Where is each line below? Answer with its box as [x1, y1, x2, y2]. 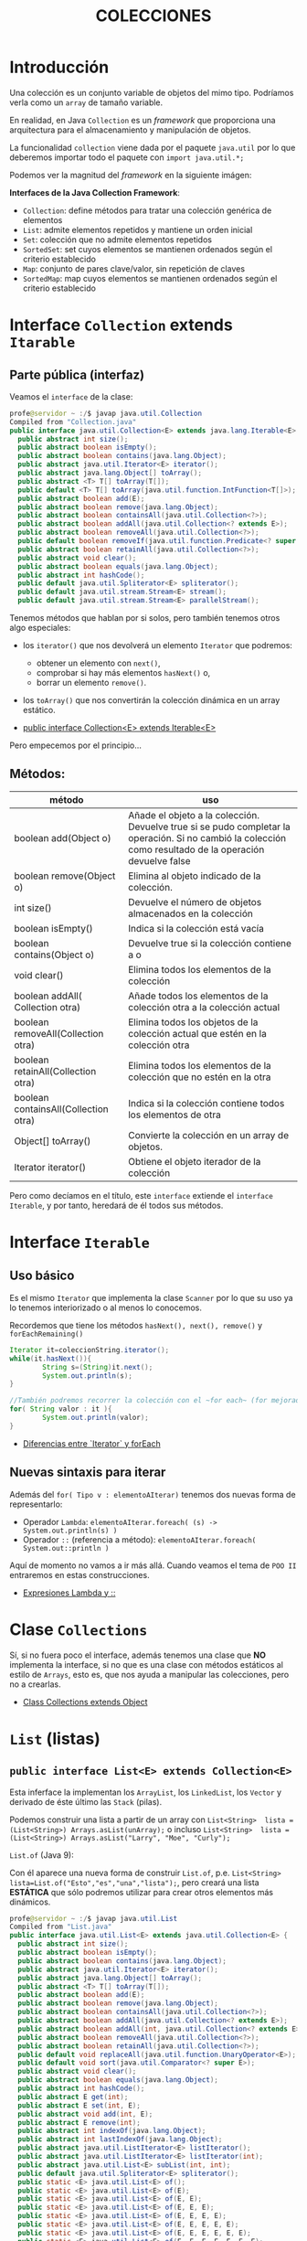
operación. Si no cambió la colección [127, 831, 287, 844]
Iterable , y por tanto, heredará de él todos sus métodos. [9, 1200, 224, 1211]
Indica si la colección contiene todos [127, 1096, 285, 1109]
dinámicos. [9, 1896, 51, 1907]
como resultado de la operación [127, 843, 265, 856]
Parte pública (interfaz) [9, 367, 144, 382]
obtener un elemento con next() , [36, 657, 162, 668]
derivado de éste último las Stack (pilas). [9, 1796, 163, 1807]
